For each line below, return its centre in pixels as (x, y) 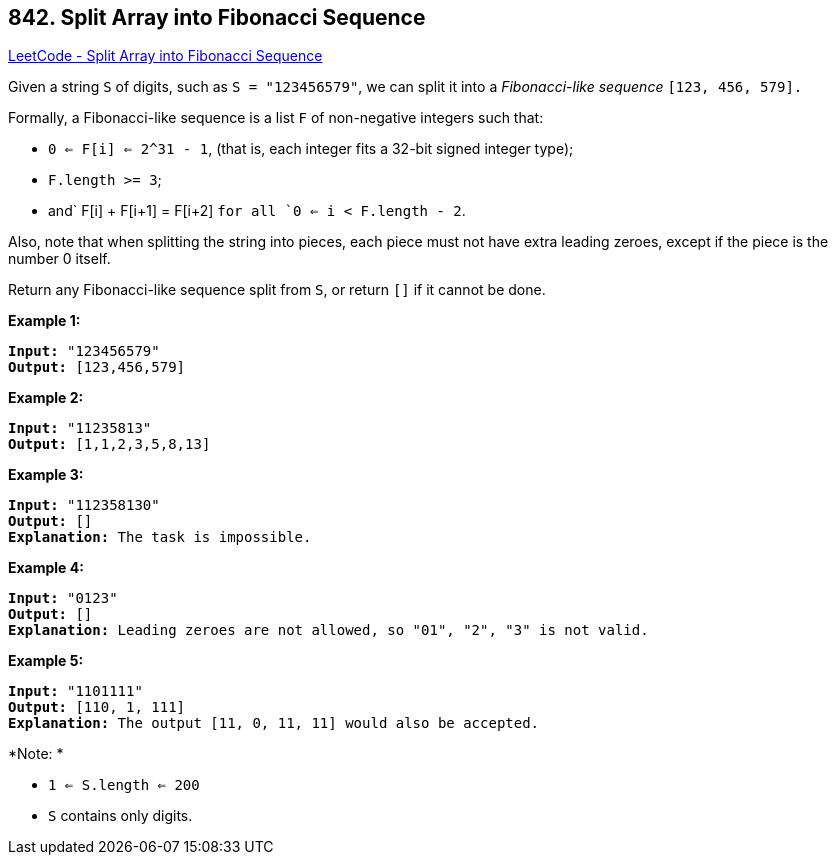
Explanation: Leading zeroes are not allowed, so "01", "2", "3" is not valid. (328, 630)
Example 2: (46, 398)
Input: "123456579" (84, 351)
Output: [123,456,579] (97, 367)
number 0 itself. (59, 259)
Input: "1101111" (75, 691)
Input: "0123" (63, 598)
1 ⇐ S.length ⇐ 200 (124, 785)
